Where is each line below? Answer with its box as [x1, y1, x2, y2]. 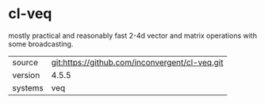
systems [12, 82, 44, 93]
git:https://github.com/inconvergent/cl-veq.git [51, 57, 224, 68]
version [12, 69, 40, 80]
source [12, 57, 38, 68]
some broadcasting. [8, 39, 74, 48]
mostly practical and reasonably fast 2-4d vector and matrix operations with [8, 31, 258, 40]
